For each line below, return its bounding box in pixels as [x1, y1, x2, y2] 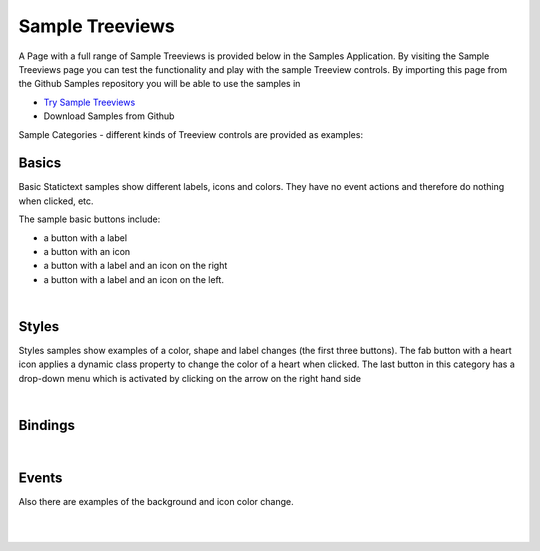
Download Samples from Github [43, 110, 175, 122]
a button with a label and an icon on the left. [43, 273, 225, 285]
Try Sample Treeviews [43, 96, 136, 108]
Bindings [18, 417, 75, 434]
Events [18, 469, 63, 486]
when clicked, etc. [18, 195, 94, 207]
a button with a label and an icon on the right [43, 260, 228, 272]
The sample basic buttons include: [18, 213, 161, 225]
